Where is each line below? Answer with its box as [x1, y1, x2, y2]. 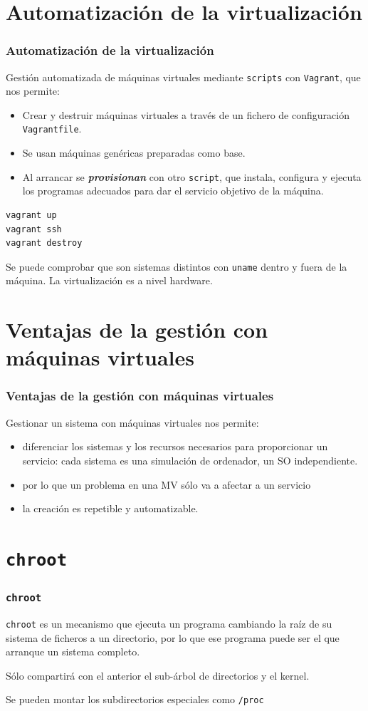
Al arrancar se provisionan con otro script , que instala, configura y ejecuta [22, 169, 362, 184]
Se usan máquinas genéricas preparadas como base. [22, 145, 246, 160]
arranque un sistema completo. [6, 644, 140, 659]
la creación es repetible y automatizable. [22, 501, 199, 516]
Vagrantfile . [22, 121, 82, 136]
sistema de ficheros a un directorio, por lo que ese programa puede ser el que [6, 630, 340, 645]
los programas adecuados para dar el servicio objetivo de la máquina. [22, 183, 324, 198]
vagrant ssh [6, 224, 62, 234]
